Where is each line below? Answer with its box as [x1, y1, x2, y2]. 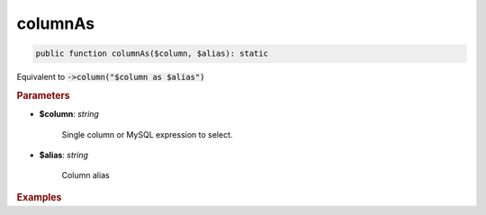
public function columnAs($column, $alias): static [35, 49, 269, 58]
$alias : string [39, 149, 89, 160]
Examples [16, 191, 62, 203]
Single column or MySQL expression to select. [61, 129, 233, 139]
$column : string [39, 109, 99, 120]
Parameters [16, 89, 71, 102]
